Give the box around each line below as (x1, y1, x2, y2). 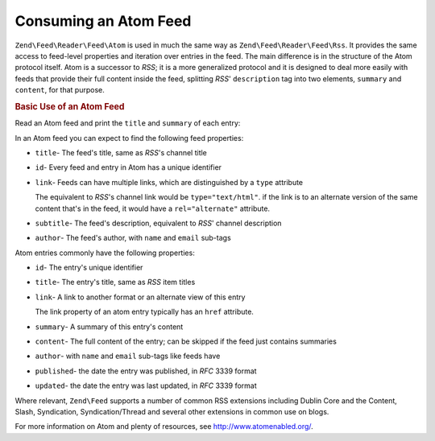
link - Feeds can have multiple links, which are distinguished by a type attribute (35, 177, 304, 187)
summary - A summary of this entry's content (35, 322, 184, 332)
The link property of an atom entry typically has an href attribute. (35, 307, 254, 317)
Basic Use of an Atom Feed (14, 101, 125, 112)
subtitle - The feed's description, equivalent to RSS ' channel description (35, 218, 282, 228)
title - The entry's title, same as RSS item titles (35, 278, 196, 287)
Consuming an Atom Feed (14, 12, 192, 30)
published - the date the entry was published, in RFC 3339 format (35, 366, 257, 376)
